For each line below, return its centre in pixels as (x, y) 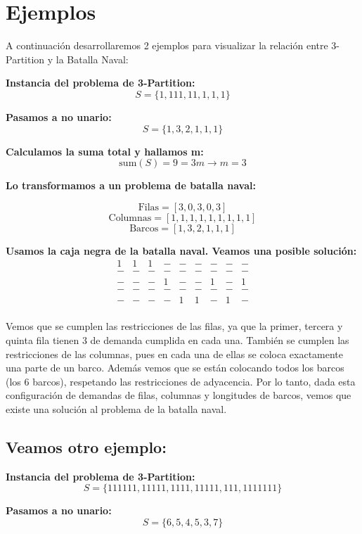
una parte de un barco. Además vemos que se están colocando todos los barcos (175, 368)
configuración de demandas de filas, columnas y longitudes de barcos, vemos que (179, 395)
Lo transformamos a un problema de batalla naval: (131, 185)
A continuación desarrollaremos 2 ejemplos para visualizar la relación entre (167, 45)
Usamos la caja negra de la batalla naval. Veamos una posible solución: (181, 250)
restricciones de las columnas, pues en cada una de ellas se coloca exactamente (175, 354)
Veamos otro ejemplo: (86, 447)
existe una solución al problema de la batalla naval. (116, 409)
